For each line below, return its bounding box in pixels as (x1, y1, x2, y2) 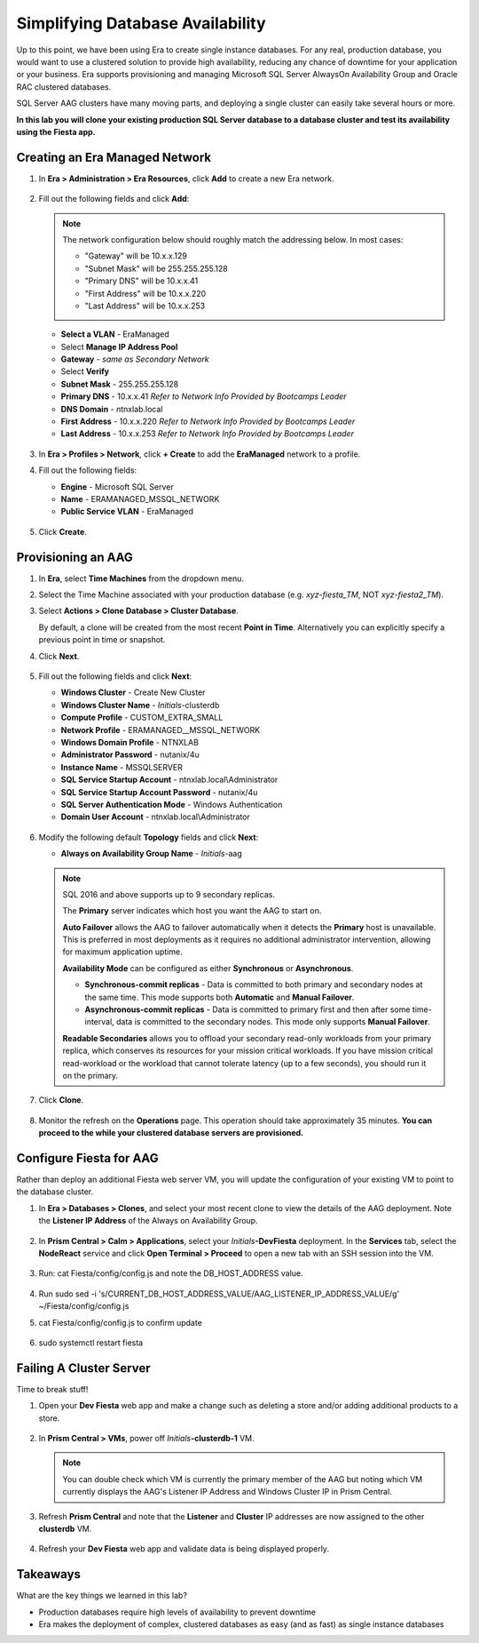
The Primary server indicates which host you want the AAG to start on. (62, 905, 322, 916)
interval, (84, 1017, 114, 1027)
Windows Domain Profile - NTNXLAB (60, 737, 200, 747)
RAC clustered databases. (16, 81, 112, 92)
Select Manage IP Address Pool (60, 341, 178, 352)
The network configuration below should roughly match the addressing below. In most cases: (62, 234, 404, 244)
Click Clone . (38, 1095, 84, 1105)
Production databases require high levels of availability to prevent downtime (38, 1607, 317, 1617)
